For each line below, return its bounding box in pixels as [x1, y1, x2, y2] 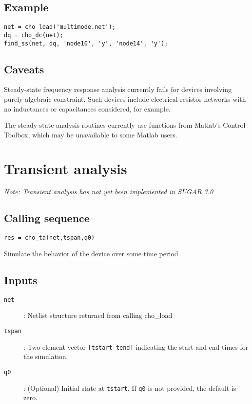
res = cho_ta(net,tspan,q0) [4, 234, 95, 242]
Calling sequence [4, 210, 90, 225]
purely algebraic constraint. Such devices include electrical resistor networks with [4, 93, 246, 104]
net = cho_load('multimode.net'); [4, 23, 116, 31]
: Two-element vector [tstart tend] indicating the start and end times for [23, 341, 249, 352]
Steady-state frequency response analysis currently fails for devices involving [4, 84, 232, 94]
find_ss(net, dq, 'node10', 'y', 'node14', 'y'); [4, 40, 168, 47]
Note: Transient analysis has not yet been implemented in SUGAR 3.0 [4, 186, 213, 197]
